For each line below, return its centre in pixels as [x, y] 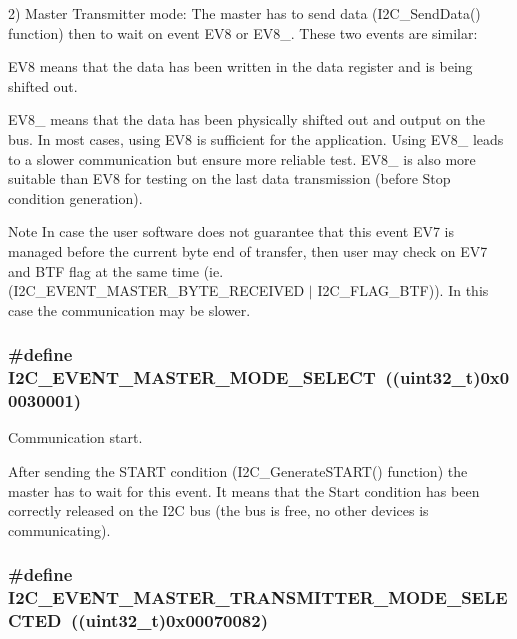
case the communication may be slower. [129, 309]
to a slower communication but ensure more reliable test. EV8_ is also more [242, 158]
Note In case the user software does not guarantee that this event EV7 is [231, 231]
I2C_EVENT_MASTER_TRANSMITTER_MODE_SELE [258, 597]
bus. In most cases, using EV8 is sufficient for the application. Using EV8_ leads [256, 138]
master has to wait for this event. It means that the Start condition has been [244, 490]
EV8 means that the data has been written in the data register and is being [240, 66]
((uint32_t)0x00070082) [169, 620]
